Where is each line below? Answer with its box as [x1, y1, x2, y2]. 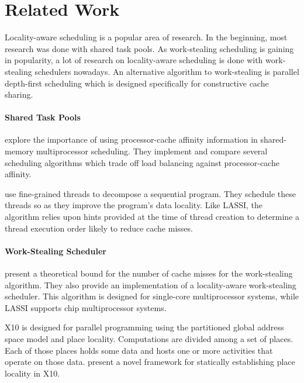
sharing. [5, 88, 33, 101]
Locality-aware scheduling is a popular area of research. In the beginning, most [5, 31, 288, 43]
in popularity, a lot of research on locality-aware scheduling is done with [5, 54, 263, 66]
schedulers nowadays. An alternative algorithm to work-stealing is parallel [34, 65, 299, 77]
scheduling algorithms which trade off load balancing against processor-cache [5, 156, 279, 168]
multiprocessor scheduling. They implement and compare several [36, 145, 268, 157]
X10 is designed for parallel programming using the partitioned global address [5, 321, 284, 333]
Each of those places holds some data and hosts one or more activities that [5, 344, 273, 356]
